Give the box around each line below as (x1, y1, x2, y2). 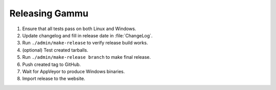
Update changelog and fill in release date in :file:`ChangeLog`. (22, 32, 153, 38)
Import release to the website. (22, 76, 85, 82)
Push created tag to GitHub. (22, 61, 81, 67)
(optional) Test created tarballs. (22, 47, 88, 53)
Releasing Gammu (9, 8, 89, 19)
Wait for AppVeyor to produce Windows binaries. (22, 68, 125, 74)
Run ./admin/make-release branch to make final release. (22, 54, 151, 60)
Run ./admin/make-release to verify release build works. (22, 40, 148, 46)
